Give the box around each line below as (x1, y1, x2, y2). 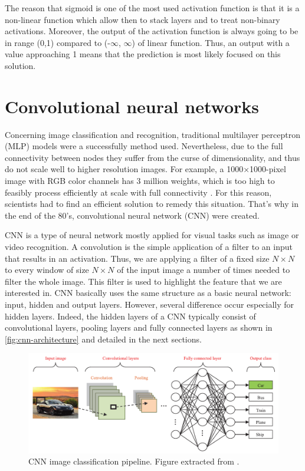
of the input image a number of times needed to (117, 264, 290, 276)
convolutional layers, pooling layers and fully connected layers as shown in (5, 321, 273, 334)
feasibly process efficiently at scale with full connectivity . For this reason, (5, 186, 272, 198)
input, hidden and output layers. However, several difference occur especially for (5, 298, 294, 310)
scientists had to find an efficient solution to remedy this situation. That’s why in (5, 197, 299, 210)
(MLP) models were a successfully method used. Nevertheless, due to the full (5, 140, 283, 152)
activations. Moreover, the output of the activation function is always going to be (5, 25, 299, 37)
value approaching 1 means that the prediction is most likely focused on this (5, 48, 281, 60)
